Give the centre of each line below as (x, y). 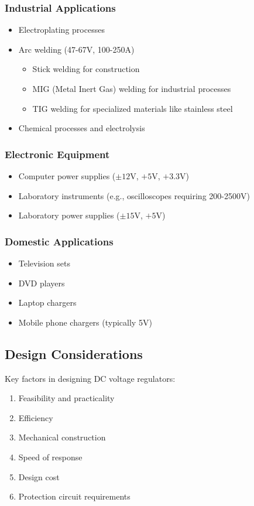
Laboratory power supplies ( (69, 215)
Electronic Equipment (57, 154)
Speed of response (50, 457)
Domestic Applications (59, 241)
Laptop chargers (47, 302)
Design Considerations (74, 353)
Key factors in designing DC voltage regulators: (90, 378)
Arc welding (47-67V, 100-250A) (76, 49)
